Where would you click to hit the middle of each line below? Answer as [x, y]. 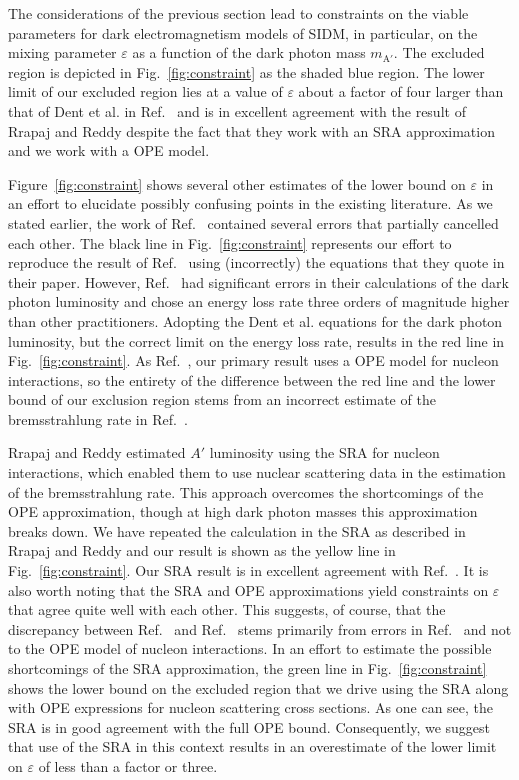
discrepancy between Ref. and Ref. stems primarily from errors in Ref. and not [260, 628]
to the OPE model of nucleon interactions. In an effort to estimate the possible [250, 648]
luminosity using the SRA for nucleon [324, 452]
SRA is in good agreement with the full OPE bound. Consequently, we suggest [249, 726]
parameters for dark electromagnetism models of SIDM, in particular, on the [243, 32]
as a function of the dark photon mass [249, 52]
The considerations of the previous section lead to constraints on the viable [238, 13]
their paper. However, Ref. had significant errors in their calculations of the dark [258, 281]
